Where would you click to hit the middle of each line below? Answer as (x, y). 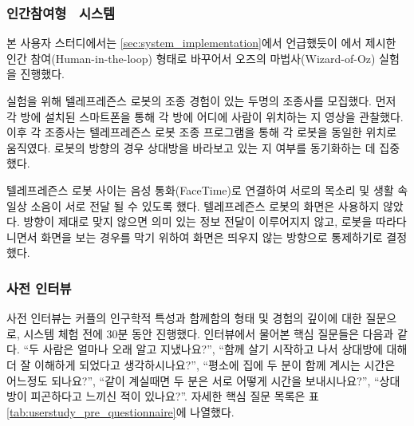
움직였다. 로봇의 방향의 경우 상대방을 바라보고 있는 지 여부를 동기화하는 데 (191, 147)
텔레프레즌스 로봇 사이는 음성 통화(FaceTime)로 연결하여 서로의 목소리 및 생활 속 (207, 189)
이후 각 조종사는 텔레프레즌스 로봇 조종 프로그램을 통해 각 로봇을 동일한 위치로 (202, 132)
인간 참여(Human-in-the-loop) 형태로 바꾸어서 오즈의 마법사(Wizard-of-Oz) (191, 58)
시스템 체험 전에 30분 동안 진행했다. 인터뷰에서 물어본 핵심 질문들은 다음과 (209, 333)
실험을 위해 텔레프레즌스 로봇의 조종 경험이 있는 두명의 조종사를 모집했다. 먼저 (201, 101)
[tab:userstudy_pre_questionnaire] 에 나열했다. (120, 411)
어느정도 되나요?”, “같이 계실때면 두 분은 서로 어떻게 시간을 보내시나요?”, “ (193, 380)
